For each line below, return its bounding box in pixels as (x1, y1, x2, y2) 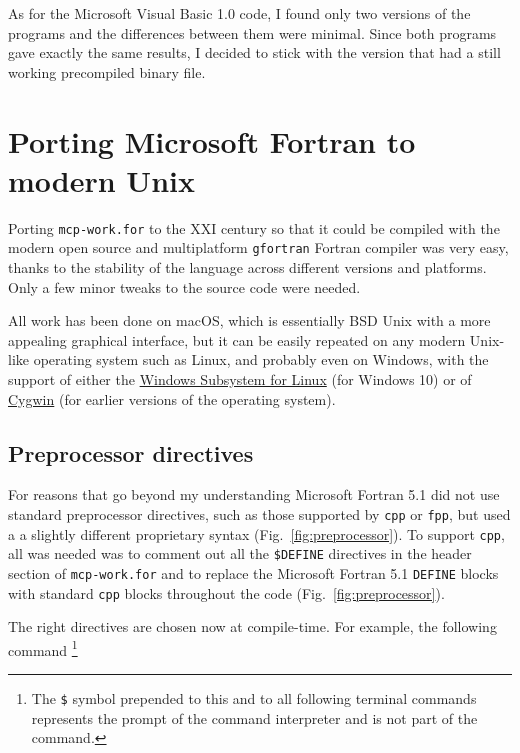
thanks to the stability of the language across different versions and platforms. (8, 257, 487, 277)
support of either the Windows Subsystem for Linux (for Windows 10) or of (8, 368, 472, 389)
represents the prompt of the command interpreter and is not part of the (31, 707, 478, 728)
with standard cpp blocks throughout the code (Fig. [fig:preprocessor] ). (8, 582, 445, 603)
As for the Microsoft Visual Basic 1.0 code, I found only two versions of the (8, 3, 471, 23)
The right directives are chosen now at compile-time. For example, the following (8, 616, 497, 637)
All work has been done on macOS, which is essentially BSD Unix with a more (8, 310, 491, 331)
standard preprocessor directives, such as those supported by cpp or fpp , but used (8, 503, 511, 524)
